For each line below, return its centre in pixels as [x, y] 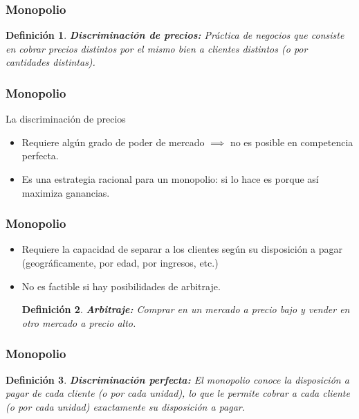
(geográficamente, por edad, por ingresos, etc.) [120, 262]
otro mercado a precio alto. [79, 322]
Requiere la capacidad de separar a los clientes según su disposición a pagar [182, 249]
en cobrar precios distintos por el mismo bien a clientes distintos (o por [157, 48]
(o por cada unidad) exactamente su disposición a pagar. [126, 406]
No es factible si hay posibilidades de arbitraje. [121, 286]
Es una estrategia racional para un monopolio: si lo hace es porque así [170, 179]
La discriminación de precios [66, 119]
